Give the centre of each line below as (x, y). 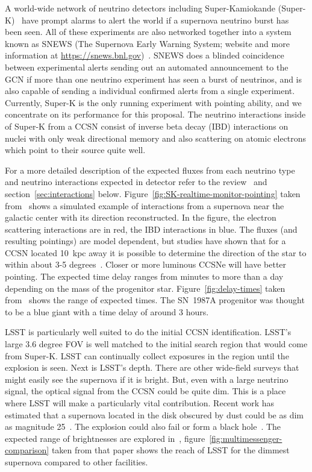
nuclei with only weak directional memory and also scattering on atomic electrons (156, 138)
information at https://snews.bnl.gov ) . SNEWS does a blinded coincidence (145, 55)
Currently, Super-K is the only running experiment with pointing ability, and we (153, 102)
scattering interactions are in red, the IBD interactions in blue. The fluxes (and (151, 229)
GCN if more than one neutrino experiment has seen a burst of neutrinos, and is (154, 79)
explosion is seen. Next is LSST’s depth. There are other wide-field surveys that (152, 367)
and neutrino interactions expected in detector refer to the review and (136, 182)
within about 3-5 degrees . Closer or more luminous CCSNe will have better (146, 264)
